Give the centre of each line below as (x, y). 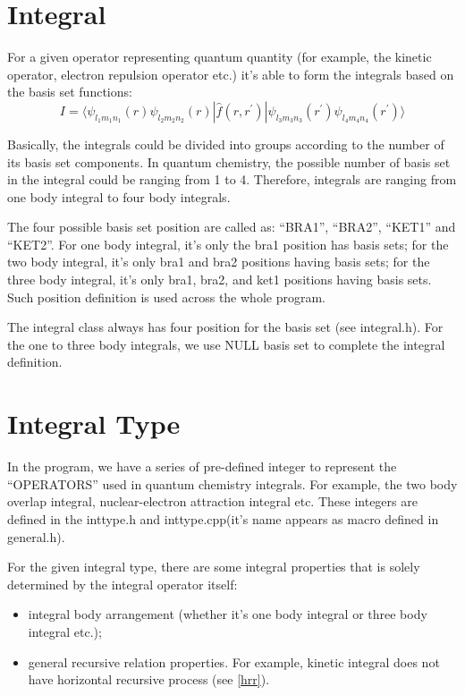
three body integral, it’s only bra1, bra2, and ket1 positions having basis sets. (220, 280)
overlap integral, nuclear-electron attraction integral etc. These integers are (212, 501)
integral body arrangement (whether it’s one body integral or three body (228, 614)
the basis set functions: (70, 92)
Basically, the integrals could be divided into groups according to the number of (226, 144)
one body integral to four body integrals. (119, 196)
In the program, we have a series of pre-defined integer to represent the (202, 466)
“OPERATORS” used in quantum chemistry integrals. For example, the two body (232, 483)
